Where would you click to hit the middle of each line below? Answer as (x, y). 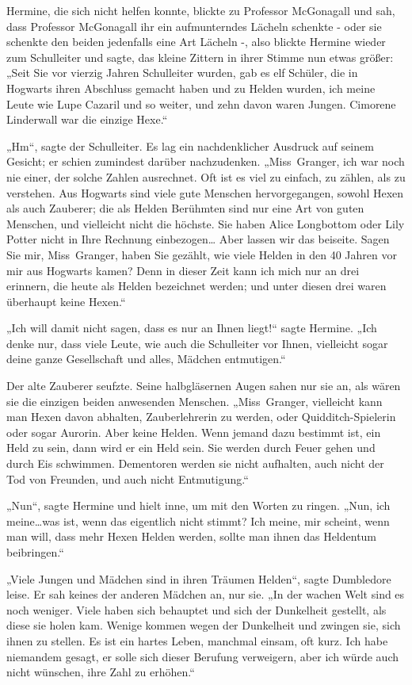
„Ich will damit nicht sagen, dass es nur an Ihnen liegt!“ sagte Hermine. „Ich (192, 328)
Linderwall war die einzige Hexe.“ (87, 119)
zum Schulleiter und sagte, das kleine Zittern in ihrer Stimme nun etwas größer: (200, 57)
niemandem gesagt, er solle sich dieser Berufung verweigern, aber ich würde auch (203, 656)
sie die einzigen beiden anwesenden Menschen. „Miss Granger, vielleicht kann (195, 401)
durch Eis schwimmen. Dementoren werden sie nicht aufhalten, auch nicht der (195, 463)
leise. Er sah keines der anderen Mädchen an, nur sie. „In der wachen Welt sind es (206, 594)
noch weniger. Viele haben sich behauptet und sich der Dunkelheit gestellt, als (196, 609)
